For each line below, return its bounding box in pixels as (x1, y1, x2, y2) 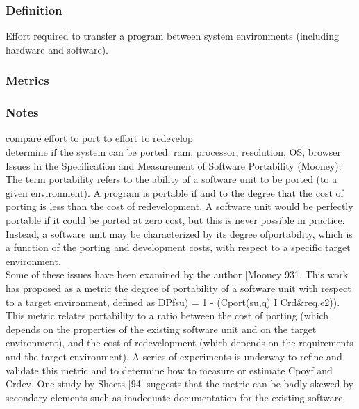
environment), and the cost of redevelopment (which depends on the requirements (6, 335, 353, 350)
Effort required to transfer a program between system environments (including (6, 29, 339, 43)
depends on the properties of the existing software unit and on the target (6, 321, 317, 336)
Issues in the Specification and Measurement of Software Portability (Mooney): (6, 158, 342, 173)
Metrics (6, 72, 49, 89)
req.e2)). (304, 294, 340, 309)
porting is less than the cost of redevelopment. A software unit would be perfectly (6, 199, 353, 214)
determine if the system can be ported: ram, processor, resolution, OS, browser (6, 145, 341, 159)
